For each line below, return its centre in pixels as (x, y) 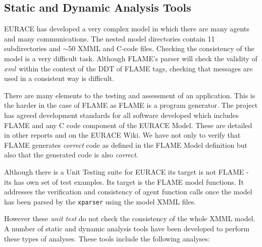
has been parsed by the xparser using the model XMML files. (100, 201)
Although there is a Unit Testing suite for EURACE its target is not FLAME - (126, 171)
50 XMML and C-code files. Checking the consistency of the (161, 48)
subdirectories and (32, 48)
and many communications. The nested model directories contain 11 (110, 38)
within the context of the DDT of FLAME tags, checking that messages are (136, 68)
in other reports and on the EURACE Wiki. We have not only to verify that (122, 135)
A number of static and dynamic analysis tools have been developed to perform (127, 228)
